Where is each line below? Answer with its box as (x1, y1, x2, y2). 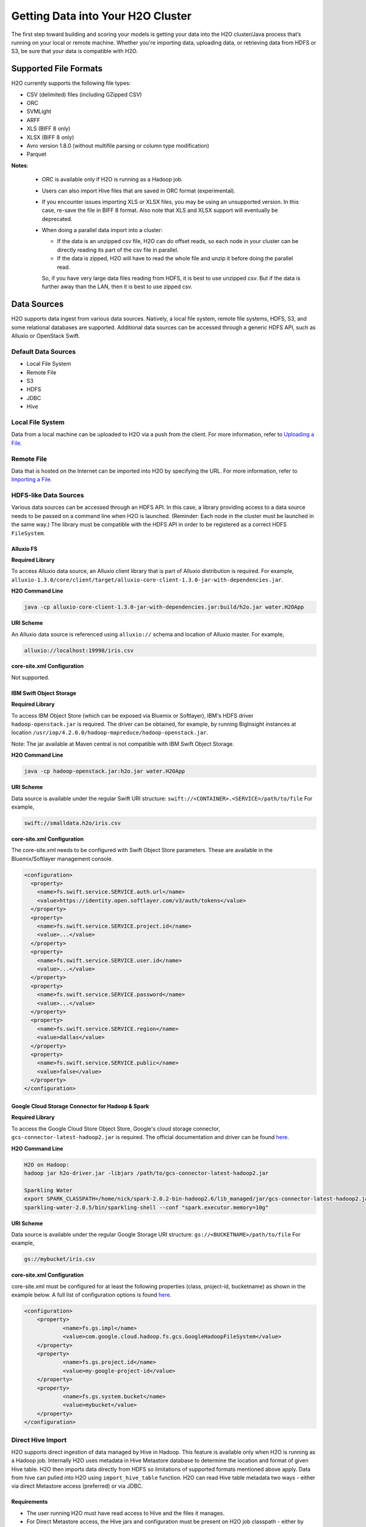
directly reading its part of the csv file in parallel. (57, 246, 179, 253)
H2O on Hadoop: (24, 1161, 70, 1168)
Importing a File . (11, 476, 52, 483)
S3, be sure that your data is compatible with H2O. (11, 48, 138, 55)
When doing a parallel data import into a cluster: (41, 227, 163, 234)
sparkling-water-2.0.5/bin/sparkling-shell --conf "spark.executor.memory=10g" (24, 1204, 269, 1211)
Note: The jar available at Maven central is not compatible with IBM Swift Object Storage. (11, 740, 234, 748)
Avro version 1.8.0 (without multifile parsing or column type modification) (26, 142, 210, 149)
